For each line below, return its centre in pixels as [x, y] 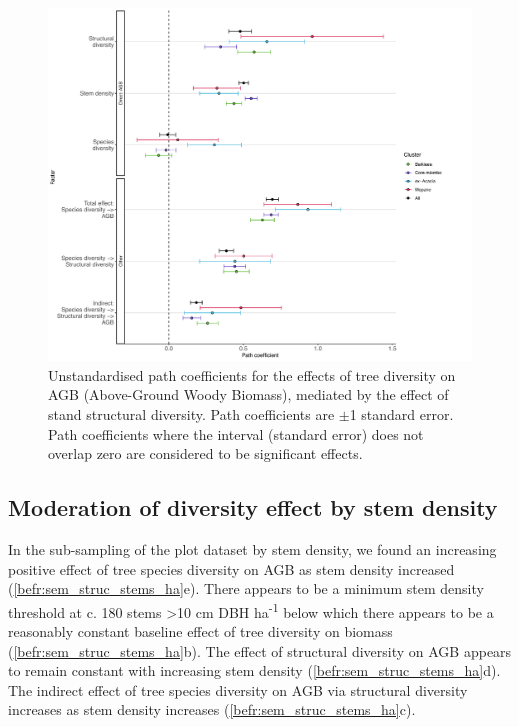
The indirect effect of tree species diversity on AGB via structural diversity [238, 689]
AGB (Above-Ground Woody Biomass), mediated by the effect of [248, 394]
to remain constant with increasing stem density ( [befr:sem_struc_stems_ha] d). [254, 670]
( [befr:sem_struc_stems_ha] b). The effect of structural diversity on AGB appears [260, 650]
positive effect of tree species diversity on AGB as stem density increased [231, 568]
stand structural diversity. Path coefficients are [191, 413]
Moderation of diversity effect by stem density [253, 507]
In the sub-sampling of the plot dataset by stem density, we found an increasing [252, 548]
